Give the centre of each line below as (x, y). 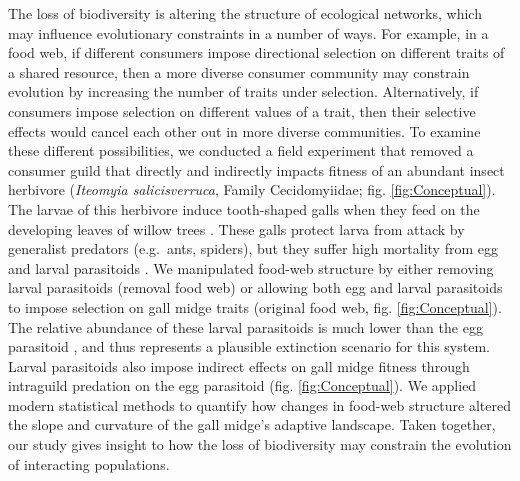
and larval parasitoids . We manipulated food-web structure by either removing (251, 267)
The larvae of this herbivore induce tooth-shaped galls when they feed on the (244, 208)
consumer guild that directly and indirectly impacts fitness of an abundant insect (256, 169)
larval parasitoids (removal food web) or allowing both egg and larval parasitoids (255, 287)
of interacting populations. (89, 463)
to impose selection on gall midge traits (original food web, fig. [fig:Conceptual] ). (255, 306)
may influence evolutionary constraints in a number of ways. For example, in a (248, 32)
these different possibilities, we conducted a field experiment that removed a (241, 150)
